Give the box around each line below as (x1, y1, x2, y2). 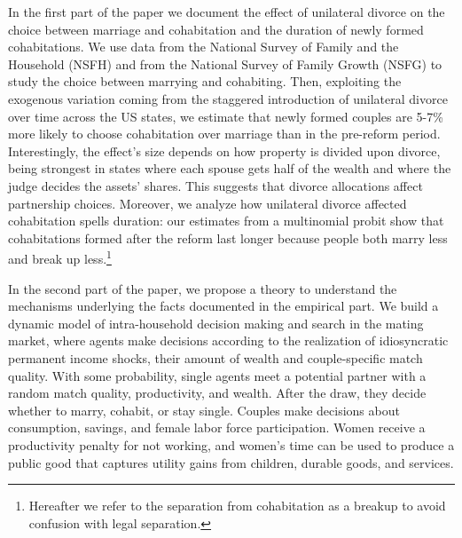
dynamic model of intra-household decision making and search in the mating (8, 313, 424, 332)
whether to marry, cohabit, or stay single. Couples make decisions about (8, 400, 400, 419)
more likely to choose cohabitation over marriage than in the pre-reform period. (8, 124, 441, 143)
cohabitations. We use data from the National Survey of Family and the (8, 37, 399, 56)
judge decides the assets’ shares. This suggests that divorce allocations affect (8, 176, 423, 194)
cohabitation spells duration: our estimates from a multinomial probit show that (8, 211, 444, 230)
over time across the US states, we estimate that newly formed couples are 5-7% (8, 107, 443, 125)
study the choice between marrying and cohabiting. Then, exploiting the (8, 72, 402, 91)
